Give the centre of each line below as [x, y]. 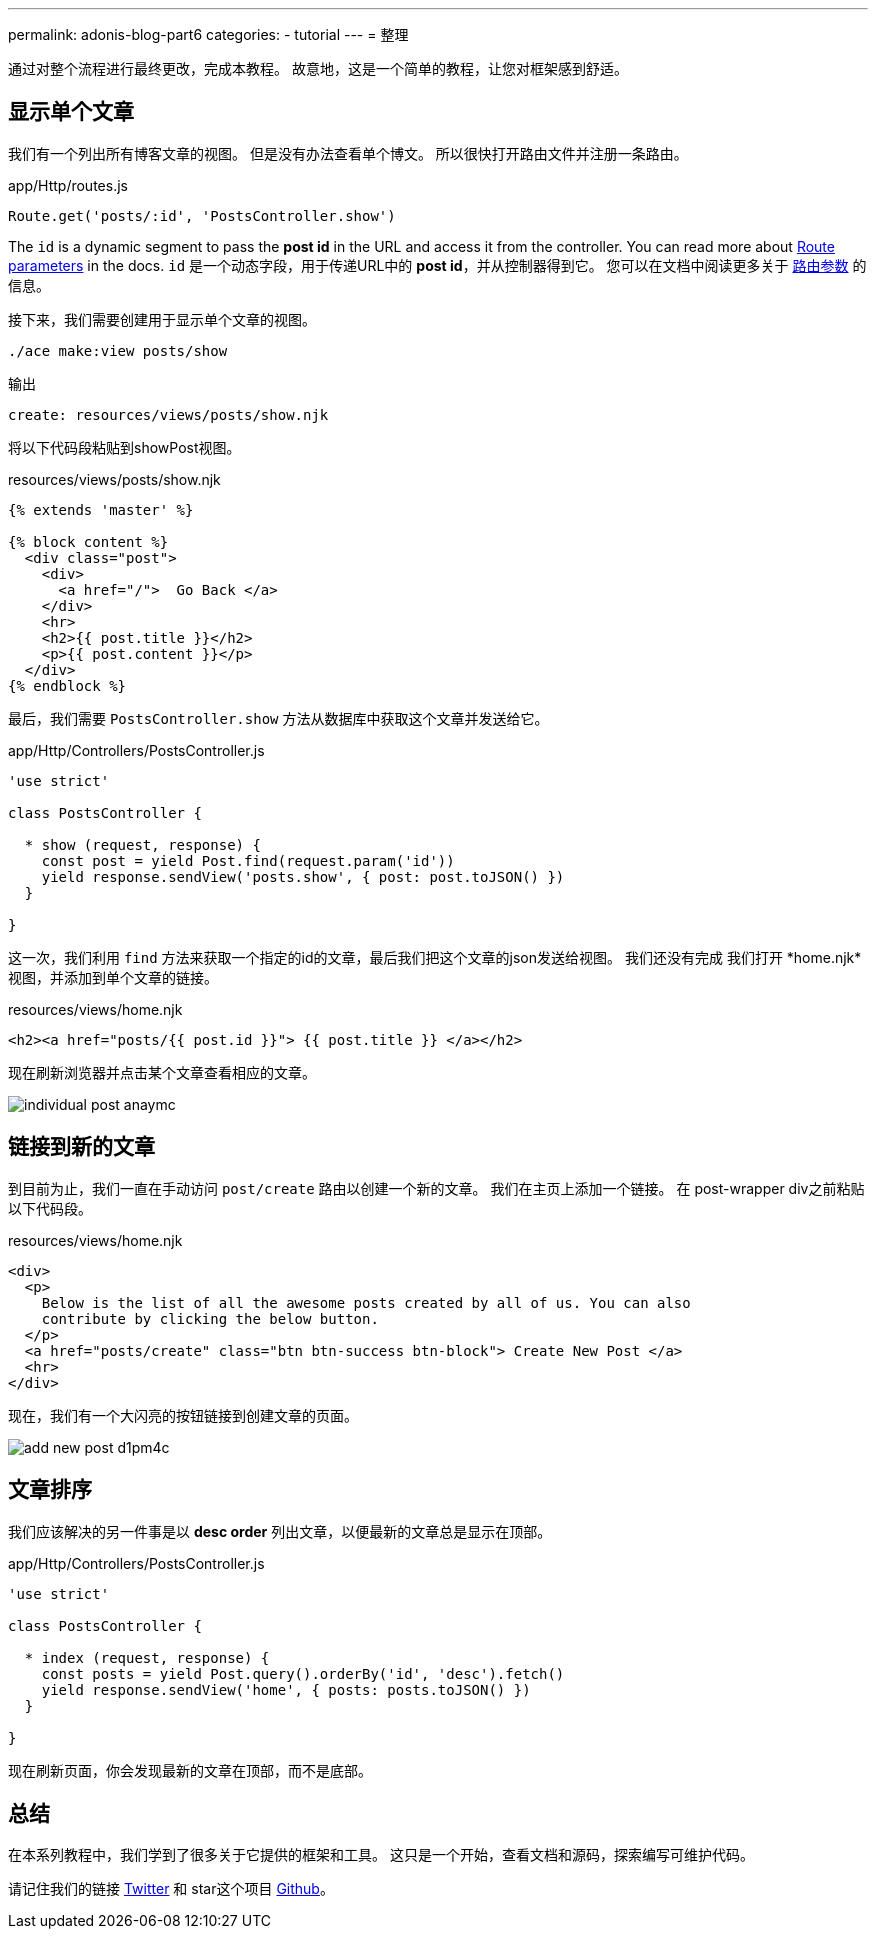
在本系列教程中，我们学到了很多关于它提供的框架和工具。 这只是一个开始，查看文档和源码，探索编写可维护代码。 [381, 1855]
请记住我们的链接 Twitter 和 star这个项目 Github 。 [171, 1889]
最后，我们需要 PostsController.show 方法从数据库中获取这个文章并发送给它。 [278, 718]
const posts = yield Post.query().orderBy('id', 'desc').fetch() [303, 1673]
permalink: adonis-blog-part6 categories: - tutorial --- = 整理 [208, 34]
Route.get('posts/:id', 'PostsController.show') [202, 215]
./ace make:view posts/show [118, 350]
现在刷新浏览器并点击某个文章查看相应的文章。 [162, 1072]
